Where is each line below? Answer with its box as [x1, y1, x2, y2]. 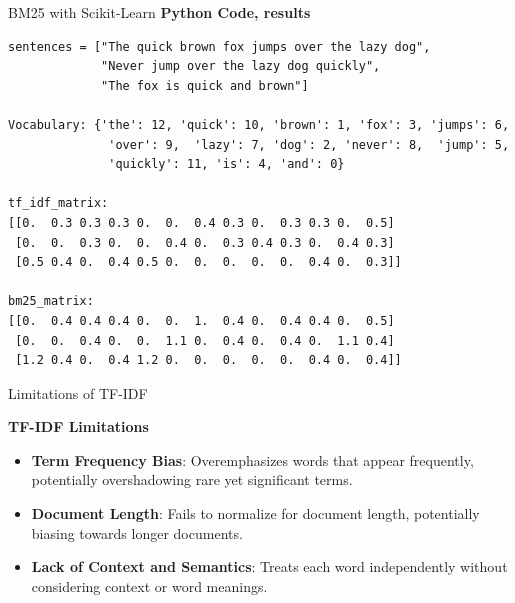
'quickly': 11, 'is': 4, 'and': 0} [108, 157, 345, 172]
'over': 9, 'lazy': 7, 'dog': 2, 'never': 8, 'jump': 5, [108, 137, 510, 152]
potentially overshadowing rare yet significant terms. [31, 469, 353, 490]
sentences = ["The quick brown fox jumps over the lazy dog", [8, 39, 431, 54]
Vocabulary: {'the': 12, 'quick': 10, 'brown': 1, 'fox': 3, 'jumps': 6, [8, 117, 510, 132]
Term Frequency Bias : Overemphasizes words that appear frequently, [31, 449, 474, 470]
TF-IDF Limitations [8, 416, 149, 437]
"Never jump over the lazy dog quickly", [101, 59, 381, 74]
